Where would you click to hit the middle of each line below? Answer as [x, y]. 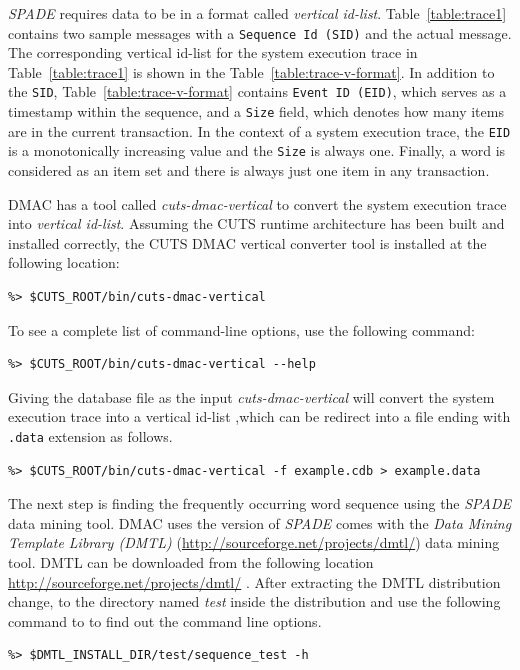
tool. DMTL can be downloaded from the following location [191, 562]
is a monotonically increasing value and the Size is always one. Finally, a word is [257, 150]
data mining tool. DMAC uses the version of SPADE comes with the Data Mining [260, 522]
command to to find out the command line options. [165, 620]
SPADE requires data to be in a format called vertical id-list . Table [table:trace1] [257, 13]
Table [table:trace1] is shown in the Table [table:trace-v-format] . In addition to [251, 71]
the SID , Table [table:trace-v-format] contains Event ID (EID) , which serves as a [257, 91]
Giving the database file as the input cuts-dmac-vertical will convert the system [251, 396]
